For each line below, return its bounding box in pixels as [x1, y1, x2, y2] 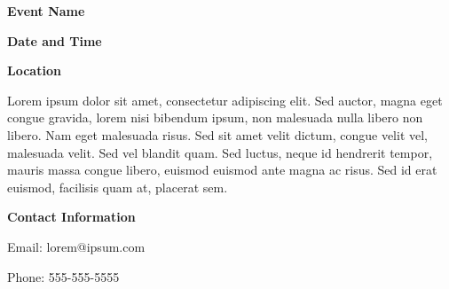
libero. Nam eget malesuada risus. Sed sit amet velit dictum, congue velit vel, [7, 125, 429, 144]
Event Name [7, 2, 85, 20]
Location [7, 61, 61, 80]
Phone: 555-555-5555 [7, 267, 120, 285]
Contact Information [7, 207, 136, 226]
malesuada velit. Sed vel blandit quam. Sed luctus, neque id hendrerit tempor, [7, 143, 433, 161]
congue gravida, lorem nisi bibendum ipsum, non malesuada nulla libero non [7, 108, 423, 127]
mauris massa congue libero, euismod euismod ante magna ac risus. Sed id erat [7, 160, 437, 179]
